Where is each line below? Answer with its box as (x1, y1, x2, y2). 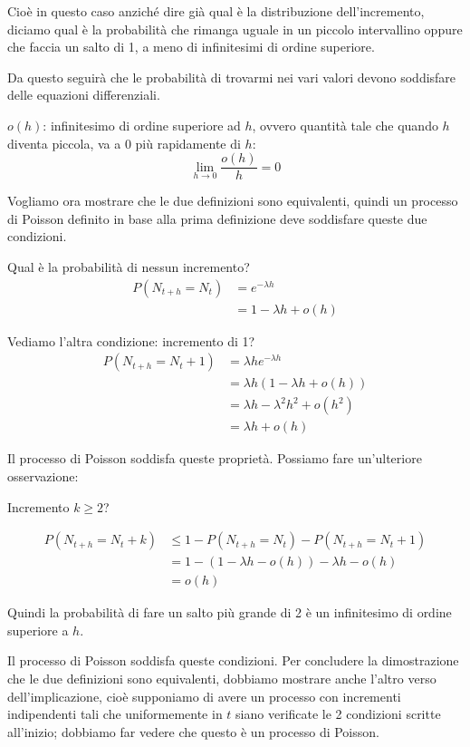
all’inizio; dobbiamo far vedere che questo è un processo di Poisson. (7, 722, 379, 741)
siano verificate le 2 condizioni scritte (235, 704, 441, 723)
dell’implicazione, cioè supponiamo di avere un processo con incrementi (7, 686, 401, 705)
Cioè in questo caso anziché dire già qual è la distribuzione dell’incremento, (7, 2, 425, 20)
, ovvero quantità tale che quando (252, 115, 438, 134)
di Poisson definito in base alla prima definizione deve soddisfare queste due (7, 209, 427, 228)
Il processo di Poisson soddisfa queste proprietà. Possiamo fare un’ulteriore (7, 449, 422, 468)
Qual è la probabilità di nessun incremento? (7, 257, 250, 276)
